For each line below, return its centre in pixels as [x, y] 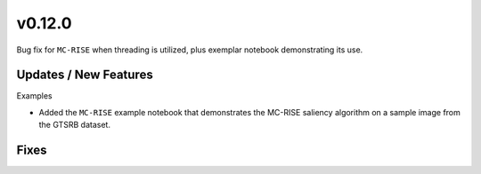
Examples [34, 96]
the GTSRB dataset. [75, 125]
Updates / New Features [85, 75]
